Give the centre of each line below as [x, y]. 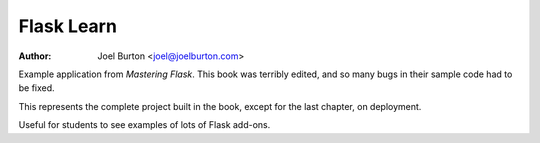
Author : [35, 56]
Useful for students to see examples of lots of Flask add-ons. [144, 125]
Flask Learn [67, 26]
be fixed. [36, 88]
